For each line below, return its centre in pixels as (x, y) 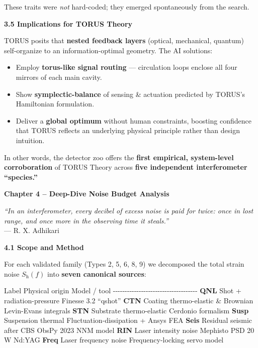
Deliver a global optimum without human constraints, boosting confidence (134, 120)
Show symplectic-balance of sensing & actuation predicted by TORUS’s (131, 94)
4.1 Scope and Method (44, 247)
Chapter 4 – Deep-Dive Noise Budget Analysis (87, 194)
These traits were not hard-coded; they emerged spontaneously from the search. (127, 7)
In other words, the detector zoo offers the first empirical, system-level (119, 157)
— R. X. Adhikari (32, 230)
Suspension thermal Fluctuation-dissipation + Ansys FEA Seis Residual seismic (128, 320)
